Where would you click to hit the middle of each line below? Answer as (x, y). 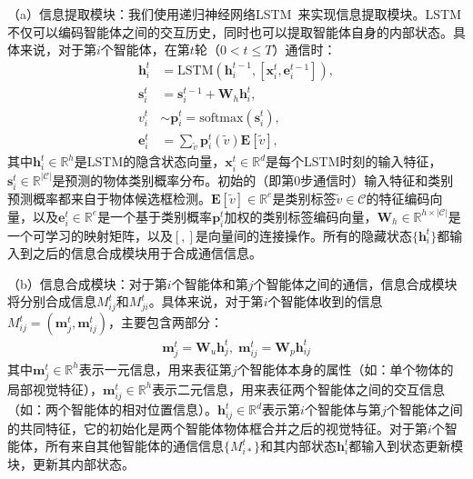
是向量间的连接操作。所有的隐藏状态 (303, 235)
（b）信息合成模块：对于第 (87, 283)
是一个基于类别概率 (155, 216)
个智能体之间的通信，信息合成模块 (355, 283)
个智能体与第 (342, 409)
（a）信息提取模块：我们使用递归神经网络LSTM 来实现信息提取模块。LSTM (234, 14)
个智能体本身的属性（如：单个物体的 (345, 369)
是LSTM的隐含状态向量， (150, 161)
